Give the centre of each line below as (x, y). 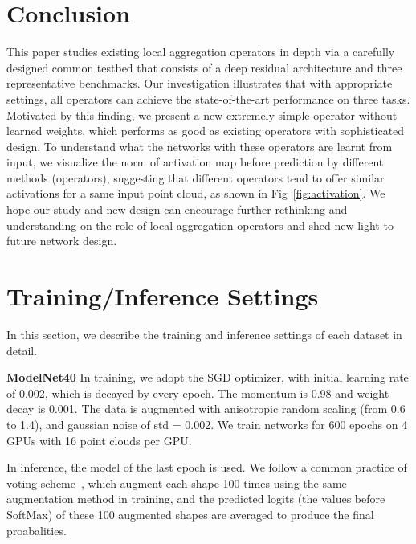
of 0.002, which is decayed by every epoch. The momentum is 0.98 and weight (198, 393)
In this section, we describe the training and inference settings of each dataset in (204, 334)
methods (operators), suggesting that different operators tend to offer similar (196, 177)
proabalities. (37, 530)
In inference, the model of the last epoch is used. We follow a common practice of (207, 467)
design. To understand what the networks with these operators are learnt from (200, 146)
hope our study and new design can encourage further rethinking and (177, 209)
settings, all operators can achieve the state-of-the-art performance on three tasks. (208, 98)
